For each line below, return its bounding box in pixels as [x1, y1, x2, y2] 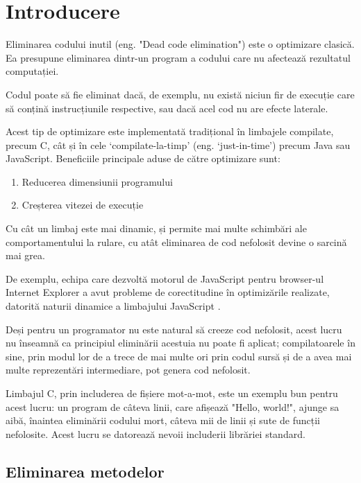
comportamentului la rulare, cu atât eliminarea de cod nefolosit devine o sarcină [6, 234, 347, 249]
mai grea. [6, 248, 45, 263]
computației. [6, 64, 59, 78]
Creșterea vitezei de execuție [22, 197, 144, 212]
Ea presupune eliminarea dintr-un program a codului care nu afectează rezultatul [6, 50, 351, 64]
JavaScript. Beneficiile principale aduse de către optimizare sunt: [6, 151, 280, 166]
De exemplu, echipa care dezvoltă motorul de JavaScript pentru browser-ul [6, 271, 324, 286]
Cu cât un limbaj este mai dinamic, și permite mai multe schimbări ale [6, 221, 307, 236]
